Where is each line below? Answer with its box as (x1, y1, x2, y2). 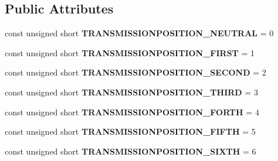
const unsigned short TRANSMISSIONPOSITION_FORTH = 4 (5, 105, 259, 118)
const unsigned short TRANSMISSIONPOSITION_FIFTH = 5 (5, 125, 256, 138)
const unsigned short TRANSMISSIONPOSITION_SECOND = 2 (5, 66, 266, 78)
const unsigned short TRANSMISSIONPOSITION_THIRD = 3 (5, 85, 258, 98)
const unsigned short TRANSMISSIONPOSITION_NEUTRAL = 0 (5, 27, 274, 39)
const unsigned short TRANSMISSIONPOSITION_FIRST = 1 (5, 46, 255, 59)
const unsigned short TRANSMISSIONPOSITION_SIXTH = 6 (5, 145, 256, 157)
